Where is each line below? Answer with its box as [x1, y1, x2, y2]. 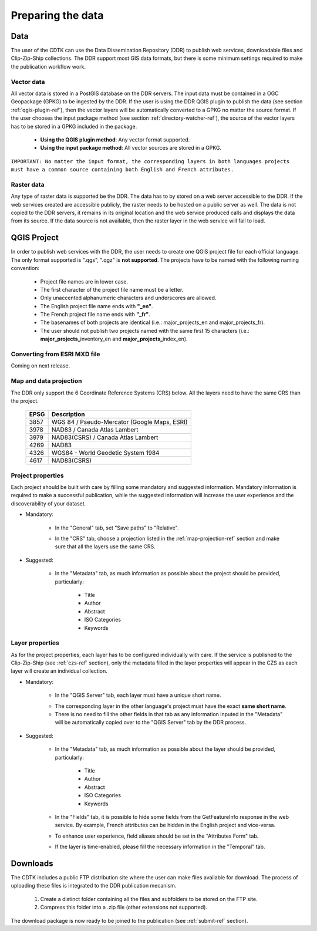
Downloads [11, 858, 53, 868]
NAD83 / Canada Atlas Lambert [51, 426, 139, 434]
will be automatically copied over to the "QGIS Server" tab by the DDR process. [55, 719, 247, 726]
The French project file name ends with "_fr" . [40, 311, 151, 318]
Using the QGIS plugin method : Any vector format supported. [40, 136, 190, 143]
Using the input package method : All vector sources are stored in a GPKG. [40, 144, 222, 151]
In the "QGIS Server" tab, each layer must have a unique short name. [55, 691, 221, 699]
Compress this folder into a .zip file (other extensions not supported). [40, 904, 208, 911]
